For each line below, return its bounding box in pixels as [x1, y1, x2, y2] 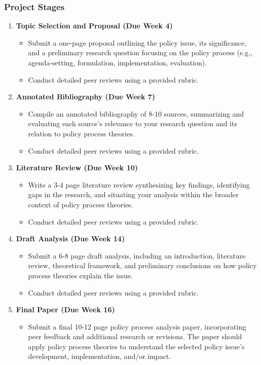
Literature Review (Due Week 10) [16, 162, 138, 173]
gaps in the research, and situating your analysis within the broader [28, 189, 239, 200]
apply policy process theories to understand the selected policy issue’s [28, 341, 245, 351]
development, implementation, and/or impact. [28, 351, 171, 361]
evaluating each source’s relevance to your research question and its [28, 118, 237, 129]
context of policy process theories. [28, 199, 133, 209]
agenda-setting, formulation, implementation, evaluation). [28, 57, 207, 67]
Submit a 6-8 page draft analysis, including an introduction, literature [28, 250, 246, 261]
